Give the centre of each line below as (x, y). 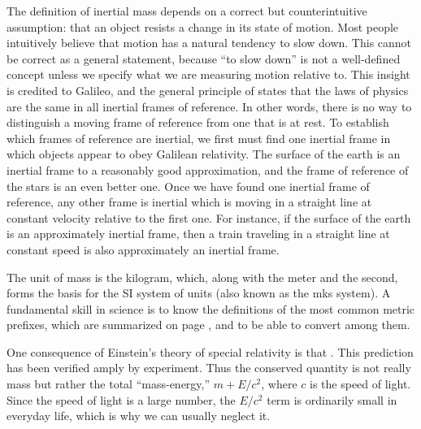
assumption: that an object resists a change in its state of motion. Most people (203, 26)
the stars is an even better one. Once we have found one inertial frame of (188, 186)
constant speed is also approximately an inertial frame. (143, 249)
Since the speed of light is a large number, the (121, 399)
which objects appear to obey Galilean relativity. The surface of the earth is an (204, 154)
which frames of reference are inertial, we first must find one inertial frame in (199, 138)
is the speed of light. (360, 384)
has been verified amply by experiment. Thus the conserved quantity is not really (209, 368)
